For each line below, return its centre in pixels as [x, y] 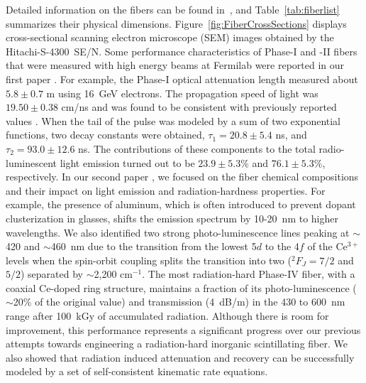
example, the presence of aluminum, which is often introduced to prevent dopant [181, 204]
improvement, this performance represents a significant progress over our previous [183, 329]
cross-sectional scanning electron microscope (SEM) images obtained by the [170, 37]
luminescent [32, 162]
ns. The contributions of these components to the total [197, 148]
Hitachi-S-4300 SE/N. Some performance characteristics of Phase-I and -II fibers [182, 51]
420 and [23, 246]
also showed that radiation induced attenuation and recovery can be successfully [180, 357]
